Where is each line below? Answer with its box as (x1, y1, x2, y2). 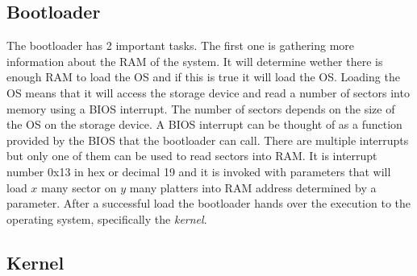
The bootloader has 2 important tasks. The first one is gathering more (6, 37, 355, 54)
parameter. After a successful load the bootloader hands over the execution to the (6, 195, 411, 212)
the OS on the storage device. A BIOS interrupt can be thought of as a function (6, 116, 402, 133)
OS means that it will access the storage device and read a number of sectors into (6, 84, 410, 101)
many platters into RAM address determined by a (129, 179, 377, 196)
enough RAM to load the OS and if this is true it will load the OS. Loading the (6, 68, 400, 85)
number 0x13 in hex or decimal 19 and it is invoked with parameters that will (6, 163, 391, 179)
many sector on (41, 179, 117, 196)
